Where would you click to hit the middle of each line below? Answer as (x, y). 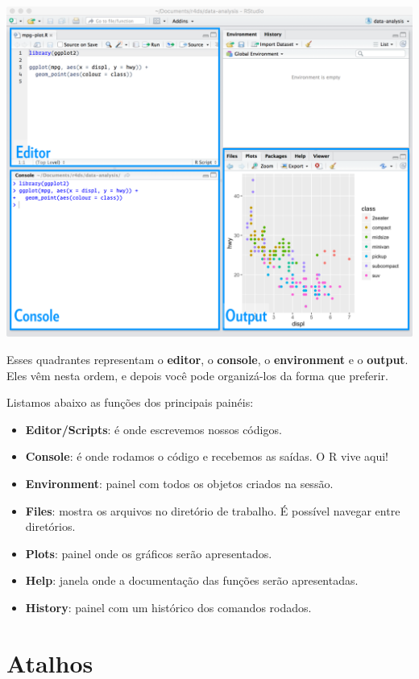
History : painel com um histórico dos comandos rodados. (168, 608)
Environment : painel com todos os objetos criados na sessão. (179, 484)
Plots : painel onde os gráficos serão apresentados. (149, 553)
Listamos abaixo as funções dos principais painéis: (130, 402)
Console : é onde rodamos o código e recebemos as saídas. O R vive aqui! (207, 456)
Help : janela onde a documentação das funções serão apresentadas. (192, 580)
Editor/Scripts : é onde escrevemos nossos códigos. (153, 429)
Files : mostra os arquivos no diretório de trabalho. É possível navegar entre (213, 510)
